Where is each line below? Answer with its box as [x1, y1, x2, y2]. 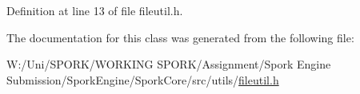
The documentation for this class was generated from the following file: [6, 29, 354, 45]
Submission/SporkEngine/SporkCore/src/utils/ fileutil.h [6, 71, 279, 88]
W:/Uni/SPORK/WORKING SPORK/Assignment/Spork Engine [6, 56, 331, 72]
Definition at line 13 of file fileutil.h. [6, 2, 183, 18]
